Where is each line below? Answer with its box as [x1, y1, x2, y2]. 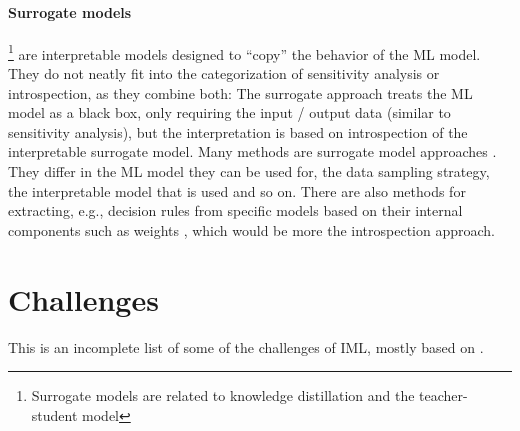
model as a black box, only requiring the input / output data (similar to [8, 102, 451, 123]
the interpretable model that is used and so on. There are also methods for [8, 180, 466, 201]
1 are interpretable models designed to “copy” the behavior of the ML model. [8, 40, 481, 64]
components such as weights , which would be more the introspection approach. [8, 219, 495, 240]
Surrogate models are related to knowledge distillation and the [31, 385, 415, 406]
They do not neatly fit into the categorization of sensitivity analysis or [8, 63, 440, 84]
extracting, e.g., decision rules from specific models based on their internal [8, 200, 463, 221]
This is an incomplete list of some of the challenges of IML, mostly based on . [8, 336, 484, 357]
